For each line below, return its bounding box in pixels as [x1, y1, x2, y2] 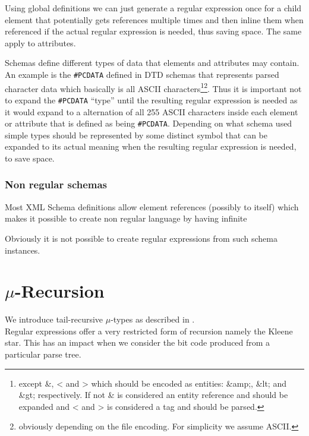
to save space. [5, 151, 55, 164]
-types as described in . [111, 313, 195, 326]
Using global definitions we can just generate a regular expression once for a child [5, 2, 302, 14]
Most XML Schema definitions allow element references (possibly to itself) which [5, 200, 299, 213]
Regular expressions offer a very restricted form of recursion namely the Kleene [5, 324, 293, 337]
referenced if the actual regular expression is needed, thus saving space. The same [5, 25, 302, 37]
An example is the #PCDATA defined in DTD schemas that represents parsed [5, 68, 279, 80]
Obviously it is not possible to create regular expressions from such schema [5, 232, 278, 244]
